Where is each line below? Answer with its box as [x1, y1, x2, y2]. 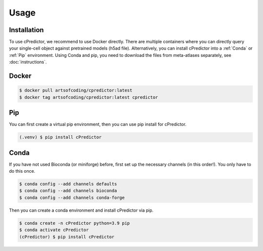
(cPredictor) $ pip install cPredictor [19, 234, 114, 239]
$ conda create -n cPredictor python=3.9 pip [19, 220, 130, 226]
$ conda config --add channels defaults [19, 181, 117, 187]
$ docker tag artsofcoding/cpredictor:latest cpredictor [19, 94, 158, 100]
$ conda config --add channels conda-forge [19, 195, 125, 200]
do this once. [9, 168, 36, 174]
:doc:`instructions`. [9, 59, 47, 65]
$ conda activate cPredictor [19, 227, 89, 233]
